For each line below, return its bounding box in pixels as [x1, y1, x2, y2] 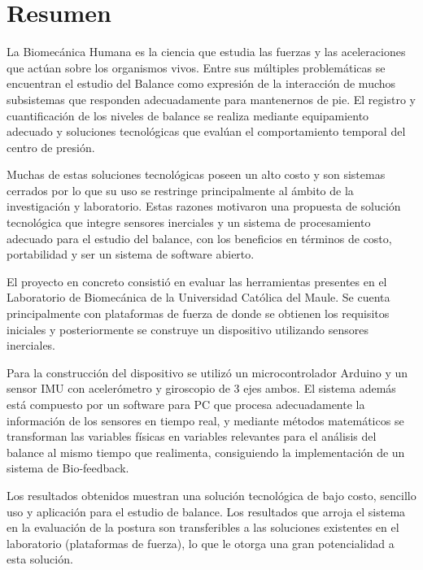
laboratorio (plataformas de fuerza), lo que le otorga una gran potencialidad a [7, 534, 395, 551]
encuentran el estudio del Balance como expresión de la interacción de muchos [7, 75, 396, 92]
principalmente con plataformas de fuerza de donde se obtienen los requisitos [7, 305, 390, 322]
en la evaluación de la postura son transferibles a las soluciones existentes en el [7, 519, 399, 536]
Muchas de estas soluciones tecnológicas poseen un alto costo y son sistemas [7, 166, 386, 183]
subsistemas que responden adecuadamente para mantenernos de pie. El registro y [7, 90, 416, 107]
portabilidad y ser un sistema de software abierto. [7, 246, 255, 263]
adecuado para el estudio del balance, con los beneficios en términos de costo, [7, 229, 392, 246]
